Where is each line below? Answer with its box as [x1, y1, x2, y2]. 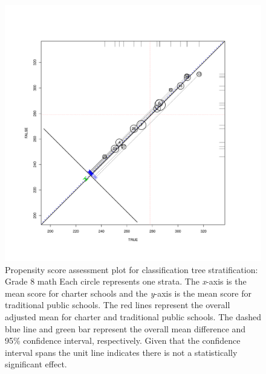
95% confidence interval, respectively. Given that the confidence [5, 334, 241, 347]
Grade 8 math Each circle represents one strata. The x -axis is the [5, 275, 247, 288]
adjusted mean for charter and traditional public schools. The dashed [5, 310, 262, 323]
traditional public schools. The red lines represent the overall [5, 298, 230, 311]
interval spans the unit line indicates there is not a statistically [5, 346, 238, 358]
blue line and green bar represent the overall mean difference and [5, 322, 246, 335]
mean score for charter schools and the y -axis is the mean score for [5, 286, 251, 299]
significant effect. [5, 358, 67, 370]
